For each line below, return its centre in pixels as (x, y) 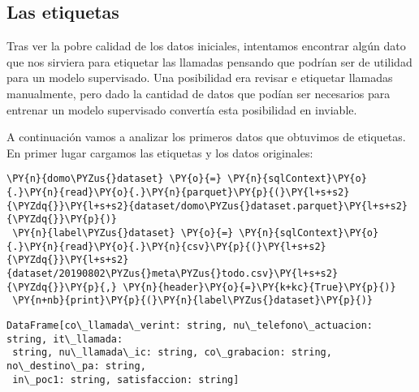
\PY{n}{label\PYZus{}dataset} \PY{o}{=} (123, 233)
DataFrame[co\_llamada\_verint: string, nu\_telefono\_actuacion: (190, 325)
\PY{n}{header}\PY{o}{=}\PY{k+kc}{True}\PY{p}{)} (259, 287)
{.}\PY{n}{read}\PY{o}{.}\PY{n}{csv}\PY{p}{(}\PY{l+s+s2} (166, 246)
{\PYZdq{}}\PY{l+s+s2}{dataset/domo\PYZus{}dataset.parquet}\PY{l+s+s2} (207, 206)
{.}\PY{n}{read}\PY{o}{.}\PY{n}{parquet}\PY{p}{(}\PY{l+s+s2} (178, 193)
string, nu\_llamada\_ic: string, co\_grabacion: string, (172, 353)
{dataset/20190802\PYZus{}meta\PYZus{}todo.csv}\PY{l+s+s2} (173, 273)
